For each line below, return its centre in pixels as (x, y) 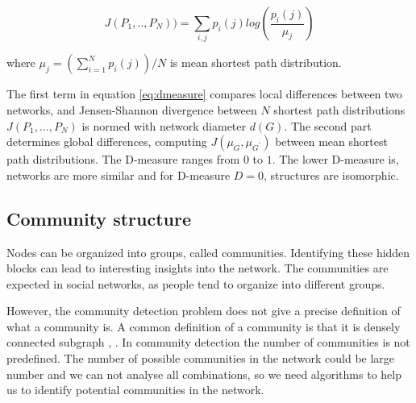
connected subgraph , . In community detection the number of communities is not (208, 342)
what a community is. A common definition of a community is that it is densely (204, 326)
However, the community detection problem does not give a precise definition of (204, 311)
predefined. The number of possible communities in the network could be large (201, 358)
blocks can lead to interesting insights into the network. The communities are (198, 268)
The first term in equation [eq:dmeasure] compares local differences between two (204, 94)
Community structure (99, 218)
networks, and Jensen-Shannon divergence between (132, 109)
